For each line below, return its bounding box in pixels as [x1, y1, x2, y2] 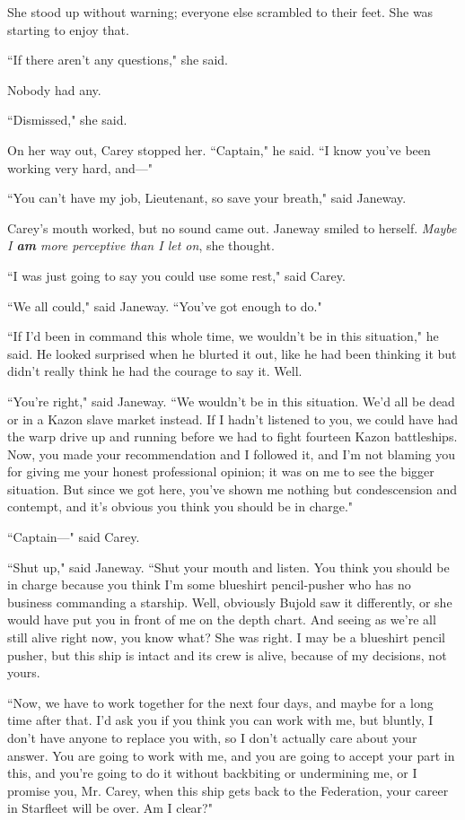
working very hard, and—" [7, 158, 154, 177]
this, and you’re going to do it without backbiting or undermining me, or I [7, 763, 417, 782]
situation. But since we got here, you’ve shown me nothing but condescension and [7, 479, 458, 498]
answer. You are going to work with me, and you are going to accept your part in [7, 746, 455, 764]
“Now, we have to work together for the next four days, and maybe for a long [7, 693, 434, 711]
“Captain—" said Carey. [7, 528, 140, 546]
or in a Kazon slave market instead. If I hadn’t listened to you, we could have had [7, 409, 458, 428]
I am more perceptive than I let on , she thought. [7, 236, 275, 255]
